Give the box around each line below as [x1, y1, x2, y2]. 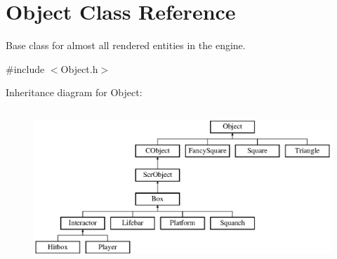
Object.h [60, 61, 98, 76]
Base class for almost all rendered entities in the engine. [6, 38, 246, 53]
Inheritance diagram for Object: [6, 85, 143, 100]
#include [6, 61, 45, 76]
